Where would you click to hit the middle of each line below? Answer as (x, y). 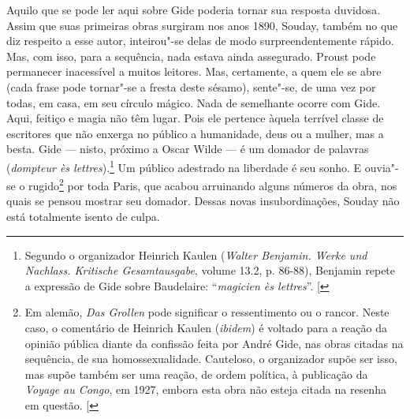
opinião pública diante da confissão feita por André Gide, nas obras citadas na (214, 343)
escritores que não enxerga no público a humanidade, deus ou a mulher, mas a (195, 133)
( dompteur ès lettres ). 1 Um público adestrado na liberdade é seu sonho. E (184, 166)
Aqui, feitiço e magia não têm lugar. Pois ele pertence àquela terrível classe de (195, 118)
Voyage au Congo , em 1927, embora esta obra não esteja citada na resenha (205, 389)
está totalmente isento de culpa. (83, 217)
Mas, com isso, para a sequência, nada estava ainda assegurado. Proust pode (191, 56)
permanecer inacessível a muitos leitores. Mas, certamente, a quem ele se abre (194, 71)
